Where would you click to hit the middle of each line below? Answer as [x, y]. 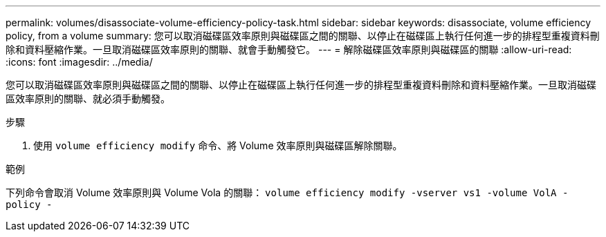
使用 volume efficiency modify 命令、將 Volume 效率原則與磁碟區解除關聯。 [218, 145]
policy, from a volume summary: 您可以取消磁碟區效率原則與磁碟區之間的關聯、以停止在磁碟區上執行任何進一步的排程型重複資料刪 [303, 36]
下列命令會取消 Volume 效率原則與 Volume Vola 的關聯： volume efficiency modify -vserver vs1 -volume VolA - [287, 192]
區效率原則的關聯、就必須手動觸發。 [88, 98]
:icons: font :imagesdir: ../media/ [79, 62]
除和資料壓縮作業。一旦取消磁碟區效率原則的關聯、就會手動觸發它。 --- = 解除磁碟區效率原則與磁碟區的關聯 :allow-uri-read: [289, 49]
